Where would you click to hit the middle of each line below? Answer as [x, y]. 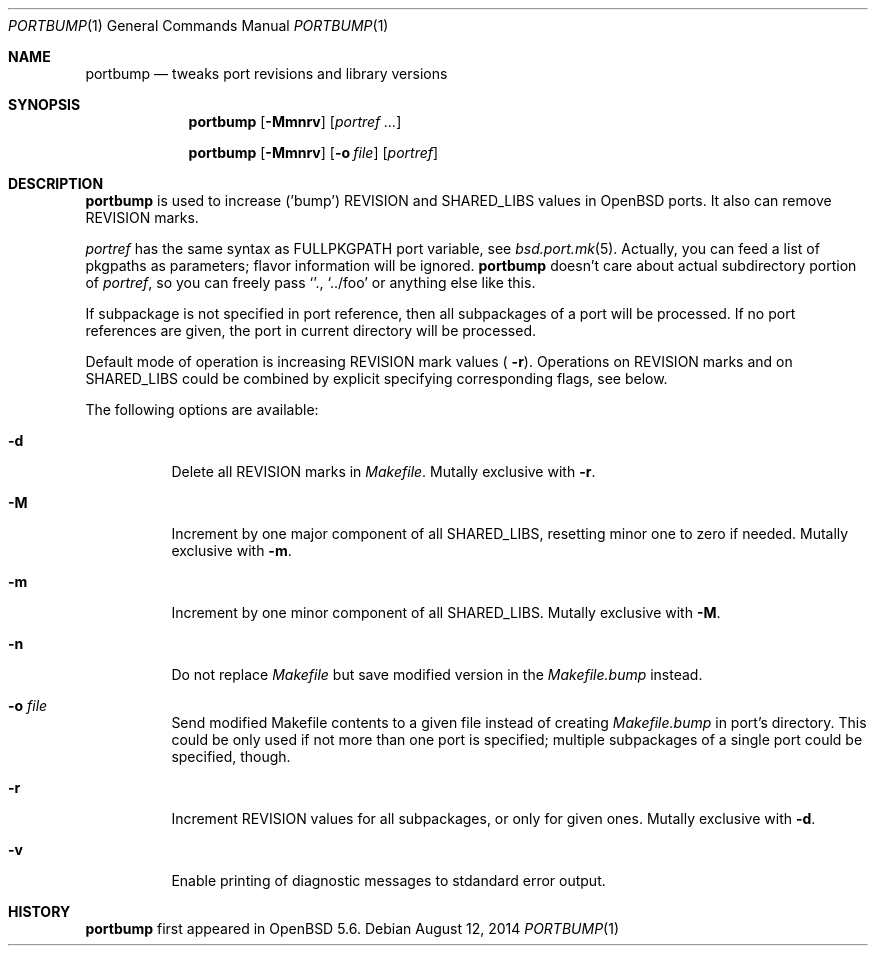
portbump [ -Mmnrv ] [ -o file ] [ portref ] [313, 152]
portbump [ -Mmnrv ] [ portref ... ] [295, 121]
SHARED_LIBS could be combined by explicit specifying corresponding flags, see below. [376, 378]
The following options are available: [202, 409]
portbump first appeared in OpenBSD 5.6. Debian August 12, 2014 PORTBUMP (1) [352, 928]
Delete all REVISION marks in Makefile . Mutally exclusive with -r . [383, 471]
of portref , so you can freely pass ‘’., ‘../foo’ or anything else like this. [310, 282]
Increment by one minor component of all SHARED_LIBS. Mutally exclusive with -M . [446, 612]
